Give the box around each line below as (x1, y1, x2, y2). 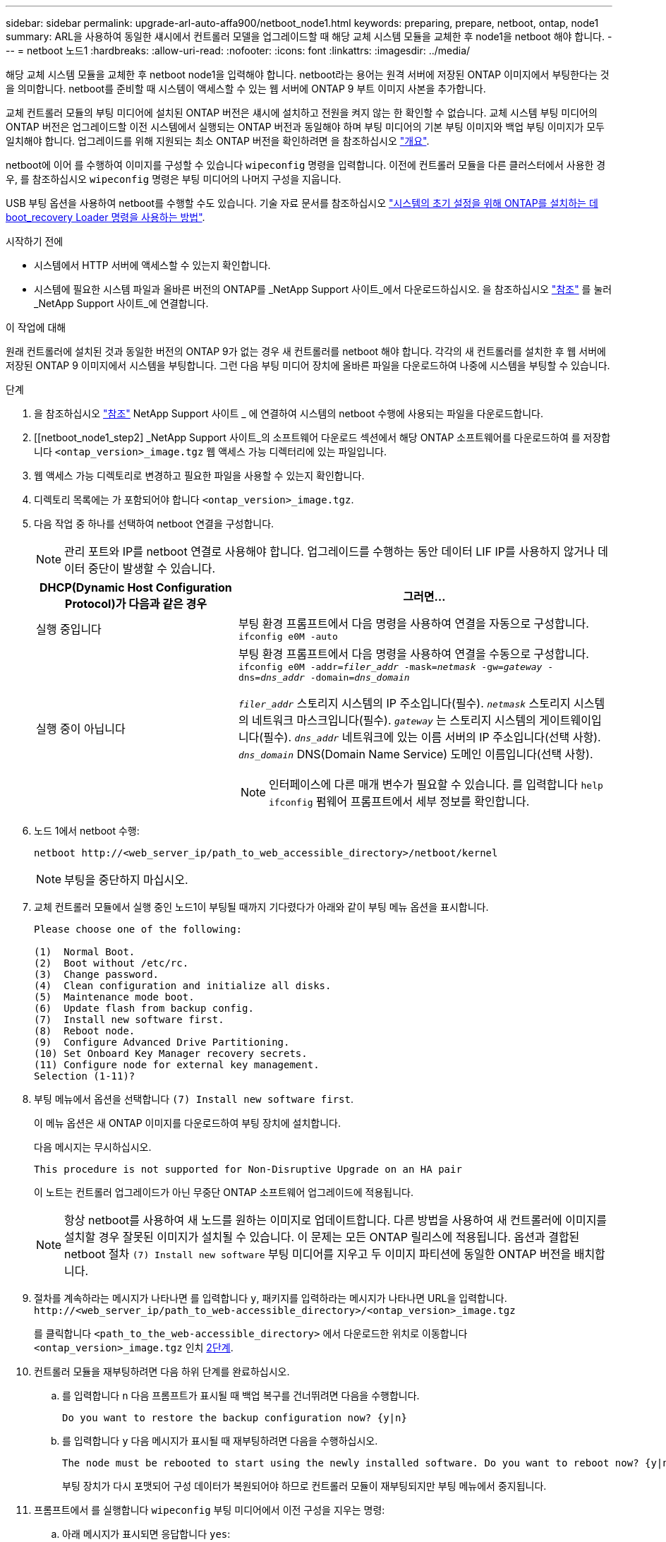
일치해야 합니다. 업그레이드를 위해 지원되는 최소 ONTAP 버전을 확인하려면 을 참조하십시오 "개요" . (6, 135, 430, 147)
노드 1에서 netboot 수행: (34, 825, 140, 837)
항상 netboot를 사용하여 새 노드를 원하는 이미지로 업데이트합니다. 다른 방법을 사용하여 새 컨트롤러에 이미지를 (64, 1213, 607, 1227)
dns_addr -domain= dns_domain (260, 672, 410, 683)
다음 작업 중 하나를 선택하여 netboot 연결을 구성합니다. (34, 518, 274, 530)
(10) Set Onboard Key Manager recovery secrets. (34, 1048, 308, 1059)
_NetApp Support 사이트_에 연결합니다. (34, 297, 209, 309)
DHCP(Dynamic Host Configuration (40, 580, 232, 594)
